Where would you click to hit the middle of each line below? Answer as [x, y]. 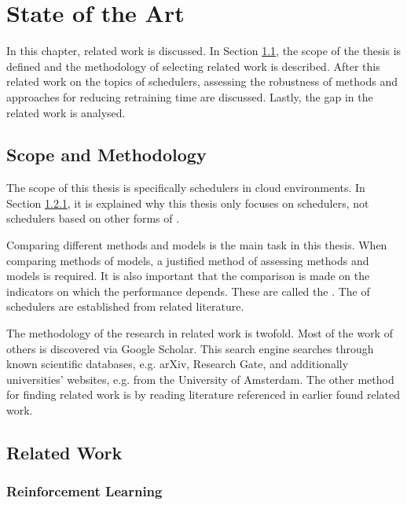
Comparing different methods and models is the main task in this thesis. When [197, 245]
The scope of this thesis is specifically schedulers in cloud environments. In [186, 188]
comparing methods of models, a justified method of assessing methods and [188, 260]
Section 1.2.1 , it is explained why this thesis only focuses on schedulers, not [188, 203]
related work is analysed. [66, 112]
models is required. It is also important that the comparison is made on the [188, 276]
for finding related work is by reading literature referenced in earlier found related [203, 394]
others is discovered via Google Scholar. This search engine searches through [190, 348]
